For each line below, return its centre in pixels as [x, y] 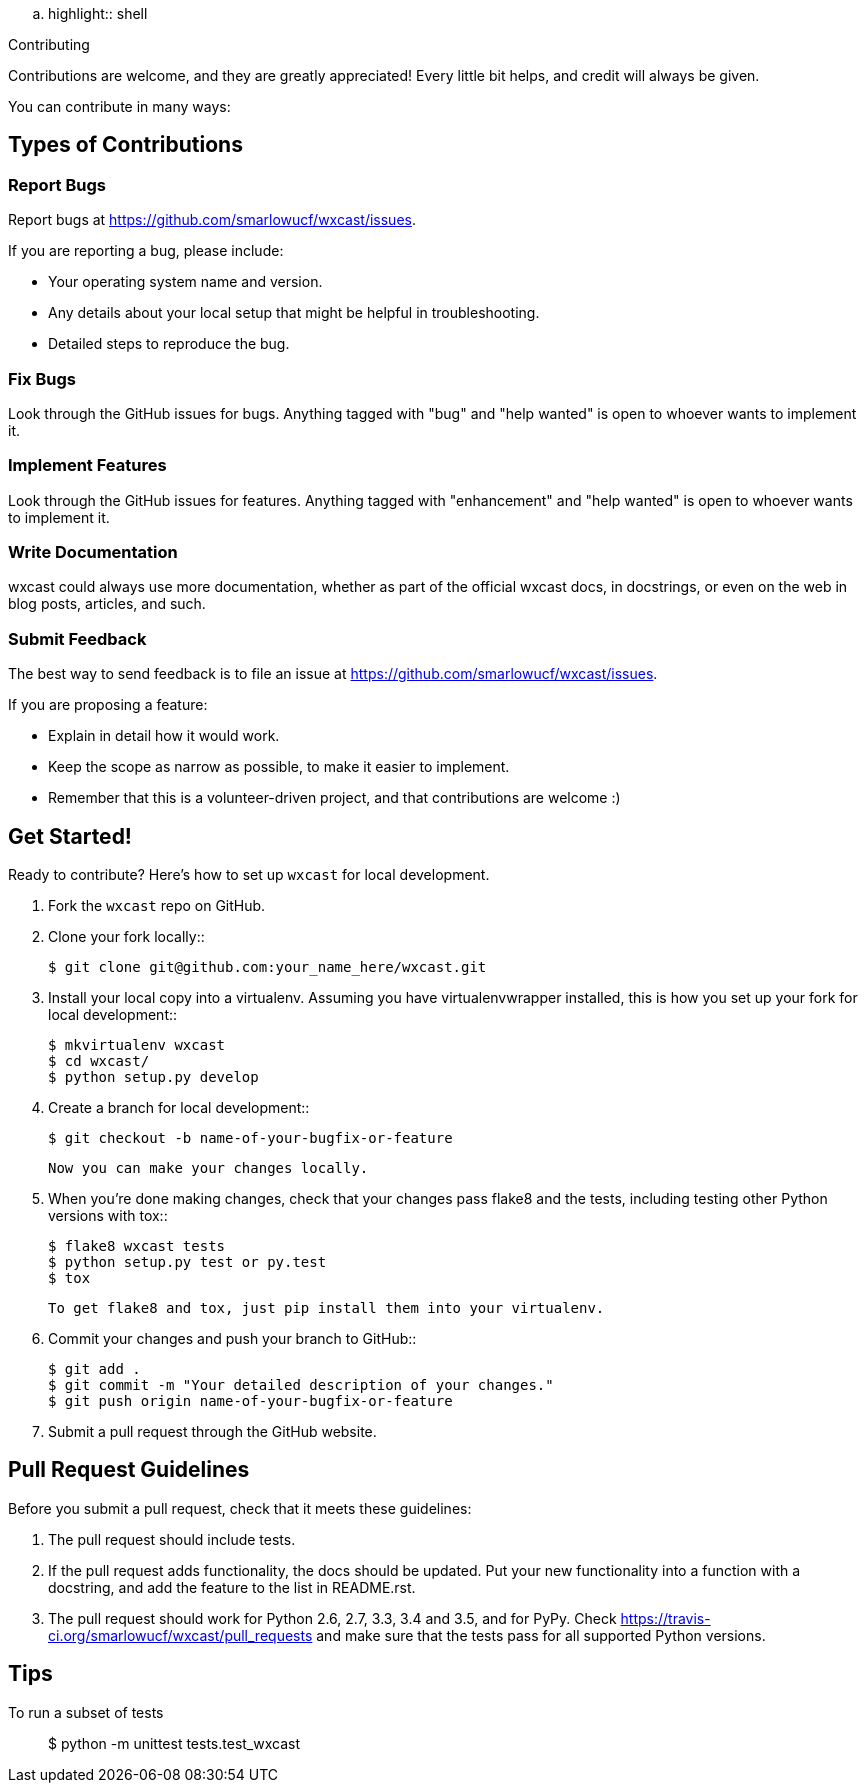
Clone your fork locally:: [126, 937]
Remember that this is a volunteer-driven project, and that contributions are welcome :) [334, 798]
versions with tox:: [108, 1216]
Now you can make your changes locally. [208, 1168]
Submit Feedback [77, 638]
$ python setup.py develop [153, 1077]
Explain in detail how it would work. [164, 736]
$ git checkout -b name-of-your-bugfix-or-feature [250, 1138]
